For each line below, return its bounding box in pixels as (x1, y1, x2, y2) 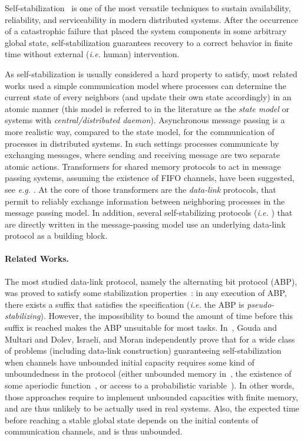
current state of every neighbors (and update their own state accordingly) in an (5, 91, 292, 103)
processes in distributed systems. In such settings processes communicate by (5, 137, 279, 149)
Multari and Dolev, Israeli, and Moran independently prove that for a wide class (5, 333, 295, 345)
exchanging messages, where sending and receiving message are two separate (5, 149, 280, 161)
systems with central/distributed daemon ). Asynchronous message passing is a (5, 114, 285, 126)
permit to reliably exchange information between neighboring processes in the (5, 195, 285, 207)
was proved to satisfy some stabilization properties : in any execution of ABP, (5, 287, 287, 299)
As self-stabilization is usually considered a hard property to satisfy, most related (5, 67, 298, 80)
